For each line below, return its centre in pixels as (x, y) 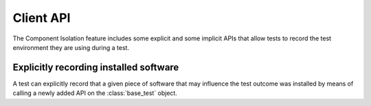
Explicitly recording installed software (96, 67)
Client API (42, 18)
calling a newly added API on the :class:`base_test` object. (95, 93)
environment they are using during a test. (71, 47)
